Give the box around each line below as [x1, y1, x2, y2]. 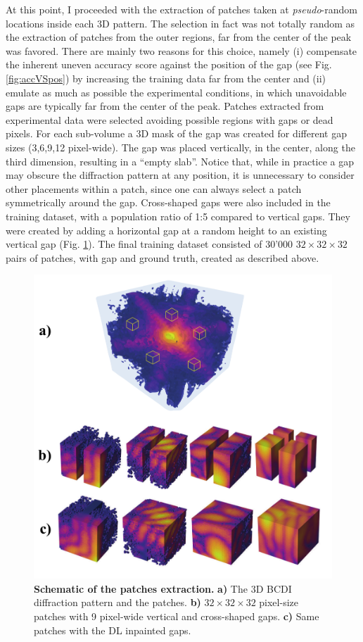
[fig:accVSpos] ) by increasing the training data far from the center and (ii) [6, 70, 326, 85]
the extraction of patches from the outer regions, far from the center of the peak [6, 30, 352, 44]
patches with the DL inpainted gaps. [34, 622, 191, 637]
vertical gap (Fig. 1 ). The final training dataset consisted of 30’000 [6, 237, 293, 251]
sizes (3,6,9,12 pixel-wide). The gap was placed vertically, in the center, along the [6, 139, 355, 154]
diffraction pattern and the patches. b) [34, 595, 201, 610]
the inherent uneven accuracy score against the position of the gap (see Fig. [6, 57, 332, 72]
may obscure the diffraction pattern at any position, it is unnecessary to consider [6, 168, 355, 182]
